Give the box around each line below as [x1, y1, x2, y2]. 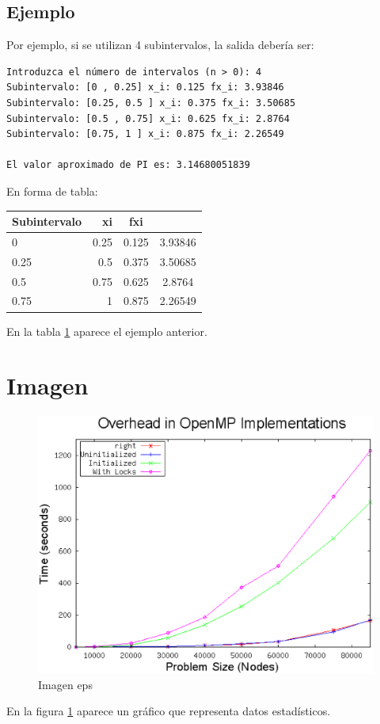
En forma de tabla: [6, 182, 98, 199]
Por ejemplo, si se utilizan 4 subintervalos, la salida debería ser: [6, 36, 314, 53]
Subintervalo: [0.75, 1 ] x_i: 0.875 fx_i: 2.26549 [6, 128, 284, 140]
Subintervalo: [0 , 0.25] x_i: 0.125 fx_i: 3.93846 [6, 82, 284, 93]
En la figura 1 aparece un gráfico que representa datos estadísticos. [6, 703, 331, 719]
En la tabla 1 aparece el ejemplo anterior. [6, 322, 207, 339]
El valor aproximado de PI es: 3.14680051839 [6, 159, 250, 171]
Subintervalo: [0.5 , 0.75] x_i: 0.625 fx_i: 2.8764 [6, 112, 290, 124]
